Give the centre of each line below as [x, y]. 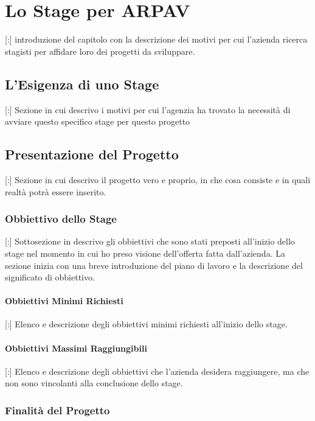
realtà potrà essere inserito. [56, 191]
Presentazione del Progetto [92, 154]
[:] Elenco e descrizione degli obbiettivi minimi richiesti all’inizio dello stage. [146, 324]
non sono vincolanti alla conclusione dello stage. [94, 383]
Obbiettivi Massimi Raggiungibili [76, 348]
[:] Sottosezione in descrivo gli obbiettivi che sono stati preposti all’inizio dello [150, 241]
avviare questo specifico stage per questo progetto [98, 121]
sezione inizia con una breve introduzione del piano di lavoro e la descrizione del [154, 265]
